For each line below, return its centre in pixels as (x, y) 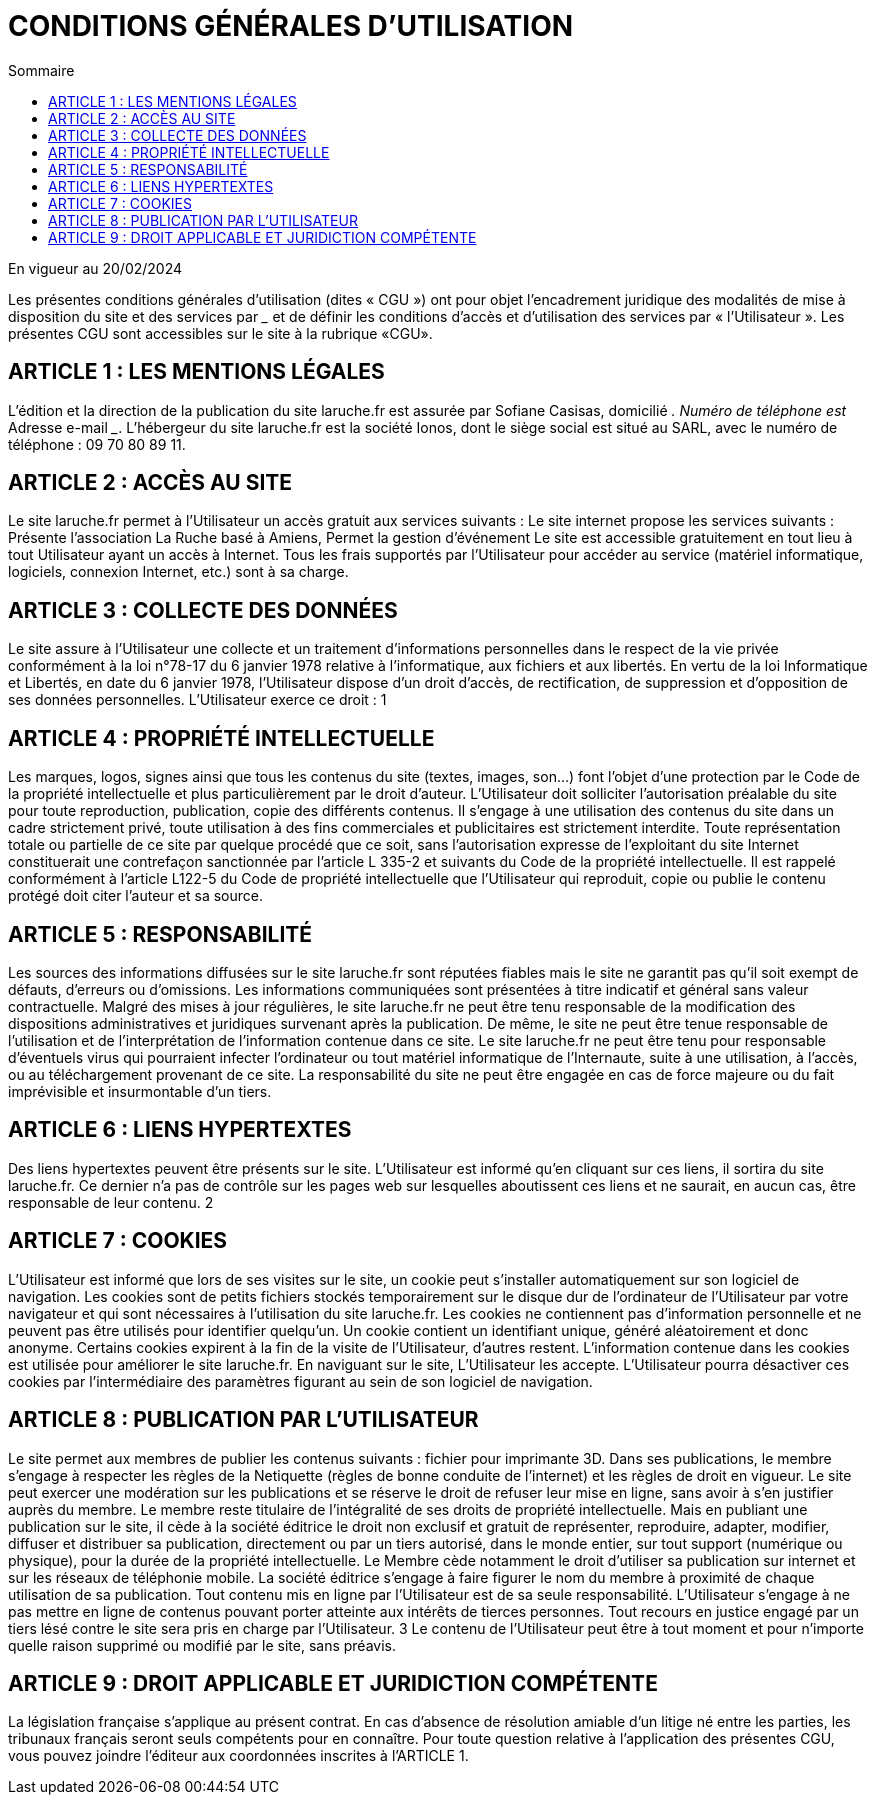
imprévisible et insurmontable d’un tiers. (140, 1091)
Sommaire (41, 70)
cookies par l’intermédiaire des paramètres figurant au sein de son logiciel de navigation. (300, 1381)
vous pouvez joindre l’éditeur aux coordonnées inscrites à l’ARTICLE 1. (238, 1756)
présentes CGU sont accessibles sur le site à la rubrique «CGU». (220, 333)
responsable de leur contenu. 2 (111, 1202)
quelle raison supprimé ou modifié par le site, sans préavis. (202, 1645)
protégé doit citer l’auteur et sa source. (136, 896)
